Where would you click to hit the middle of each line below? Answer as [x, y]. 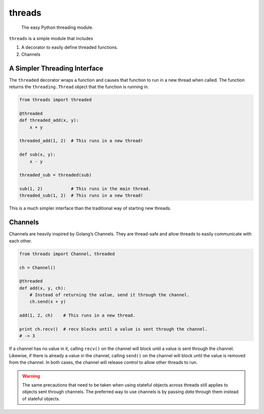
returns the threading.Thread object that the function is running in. [79, 87]
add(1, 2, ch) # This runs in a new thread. [77, 315]
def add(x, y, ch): [43, 288]
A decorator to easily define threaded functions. [70, 47]
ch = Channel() [37, 267]
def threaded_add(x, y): [49, 120]
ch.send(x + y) [48, 302]
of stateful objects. [41, 398]
